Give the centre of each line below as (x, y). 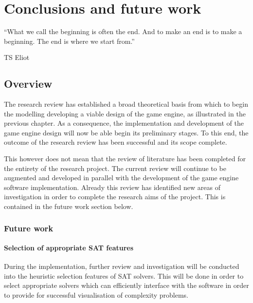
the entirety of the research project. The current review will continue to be (115, 168)
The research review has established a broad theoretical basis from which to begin (126, 104)
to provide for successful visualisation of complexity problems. (96, 295)
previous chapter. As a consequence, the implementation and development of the (124, 123)
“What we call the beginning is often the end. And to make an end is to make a (123, 31)
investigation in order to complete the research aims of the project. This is (115, 197)
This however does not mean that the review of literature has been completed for (125, 159)
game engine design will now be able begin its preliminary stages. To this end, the (126, 132)
